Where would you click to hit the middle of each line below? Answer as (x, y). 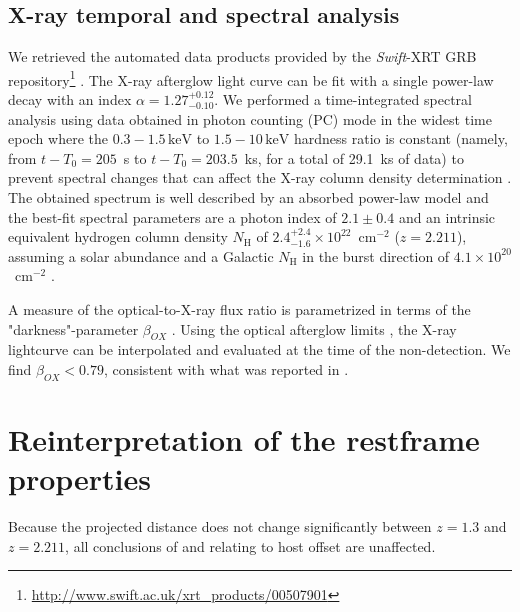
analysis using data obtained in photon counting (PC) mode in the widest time (250, 118)
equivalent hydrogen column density (118, 236)
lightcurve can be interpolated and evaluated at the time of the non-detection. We (259, 349)
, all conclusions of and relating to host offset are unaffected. (250, 545)
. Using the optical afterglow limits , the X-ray (314, 328)
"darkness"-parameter (73, 328)
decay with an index (70, 99)
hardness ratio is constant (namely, (400, 138)
